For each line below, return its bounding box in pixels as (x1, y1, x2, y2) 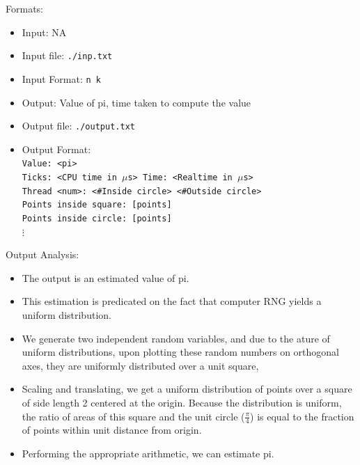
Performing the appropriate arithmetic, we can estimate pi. (22, 446, 274, 461)
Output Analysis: (6, 247, 79, 262)
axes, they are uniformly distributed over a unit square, (22, 358, 259, 372)
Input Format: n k (22, 71, 101, 86)
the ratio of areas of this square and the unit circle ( (22, 409, 245, 423)
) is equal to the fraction (250, 409, 354, 423)
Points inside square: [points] (22, 200, 172, 210)
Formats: (6, 1, 43, 15)
